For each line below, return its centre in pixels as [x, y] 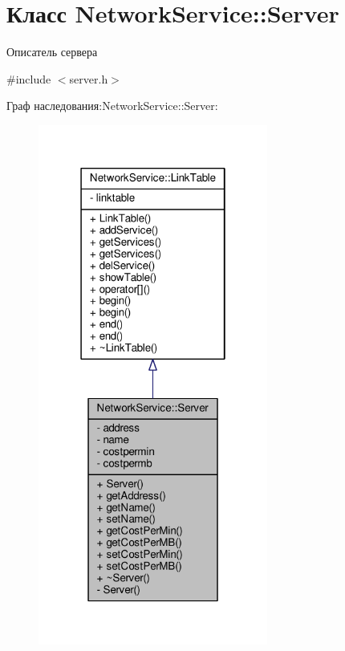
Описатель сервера [52, 52]
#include [29, 78]
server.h [89, 78]
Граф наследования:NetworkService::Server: [112, 106]
